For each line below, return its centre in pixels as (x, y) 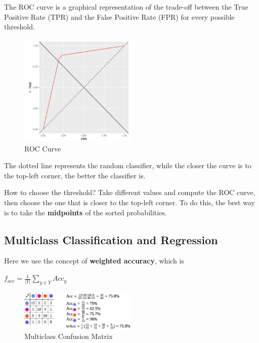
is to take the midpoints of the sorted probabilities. (85, 212)
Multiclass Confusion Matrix (69, 336)
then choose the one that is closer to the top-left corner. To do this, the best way (129, 202)
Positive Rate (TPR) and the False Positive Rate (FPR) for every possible (119, 16)
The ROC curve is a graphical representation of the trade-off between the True (126, 7)
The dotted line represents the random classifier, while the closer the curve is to (128, 165)
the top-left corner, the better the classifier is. (75, 175)
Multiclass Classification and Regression (111, 239)
